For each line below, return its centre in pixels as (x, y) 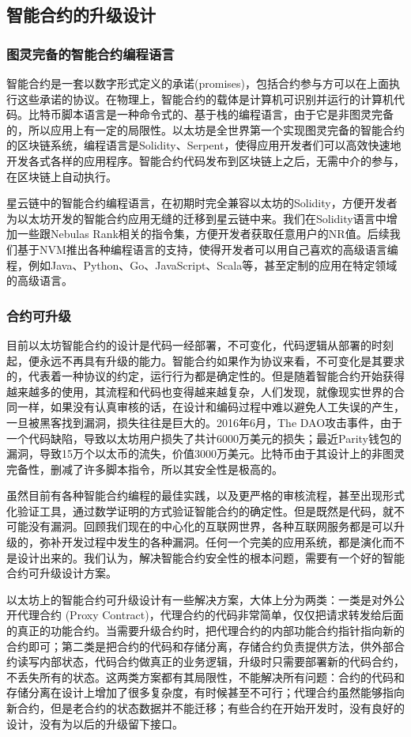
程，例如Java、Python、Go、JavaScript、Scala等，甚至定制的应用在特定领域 (202, 265)
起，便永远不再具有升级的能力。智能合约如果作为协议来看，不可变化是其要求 (205, 360)
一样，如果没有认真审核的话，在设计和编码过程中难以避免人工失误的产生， (211, 407)
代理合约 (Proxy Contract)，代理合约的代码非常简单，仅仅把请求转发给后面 (210, 615)
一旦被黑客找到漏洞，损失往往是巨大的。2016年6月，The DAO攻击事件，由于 (205, 422)
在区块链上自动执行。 (62, 176)
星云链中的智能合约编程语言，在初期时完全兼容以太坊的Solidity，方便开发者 (202, 203)
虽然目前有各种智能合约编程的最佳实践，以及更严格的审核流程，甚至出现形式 (205, 495)
